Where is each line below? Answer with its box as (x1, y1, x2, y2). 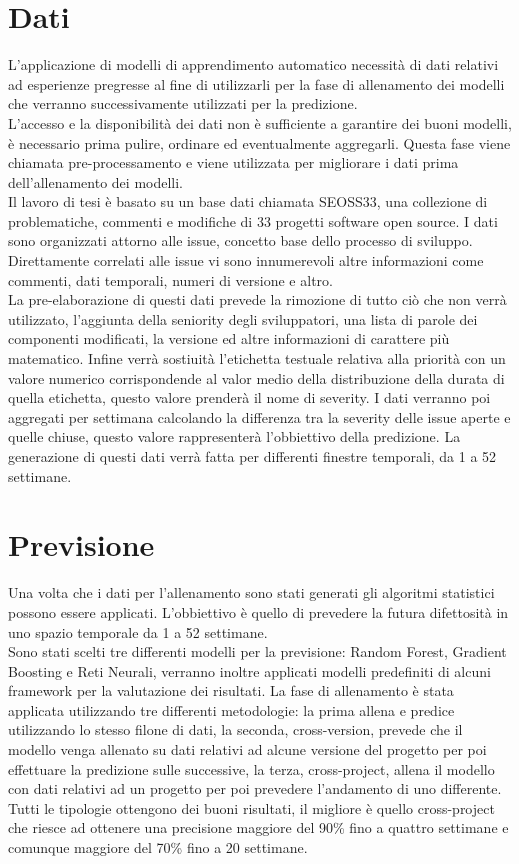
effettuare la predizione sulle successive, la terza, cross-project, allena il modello (8, 758, 495, 779)
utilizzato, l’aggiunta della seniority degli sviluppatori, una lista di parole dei (8, 308, 478, 329)
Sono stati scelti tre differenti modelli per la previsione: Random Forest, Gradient (8, 641, 507, 662)
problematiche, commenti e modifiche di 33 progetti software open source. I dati (8, 210, 498, 231)
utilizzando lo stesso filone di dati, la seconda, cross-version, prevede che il (8, 719, 463, 740)
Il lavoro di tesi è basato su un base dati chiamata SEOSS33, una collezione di (8, 191, 488, 212)
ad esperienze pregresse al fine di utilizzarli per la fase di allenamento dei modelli (8, 73, 505, 94)
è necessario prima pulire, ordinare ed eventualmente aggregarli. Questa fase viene (8, 132, 511, 153)
